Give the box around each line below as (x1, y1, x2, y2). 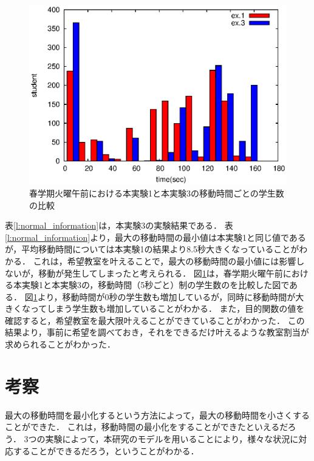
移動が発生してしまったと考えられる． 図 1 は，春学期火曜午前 (38, 266, 283, 279)
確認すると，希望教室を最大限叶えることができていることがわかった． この (5, 314, 305, 326)
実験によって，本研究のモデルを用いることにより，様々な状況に (45, 432, 299, 445)
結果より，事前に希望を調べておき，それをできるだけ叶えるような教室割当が (5, 326, 309, 338)
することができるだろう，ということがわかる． (13, 444, 199, 457)
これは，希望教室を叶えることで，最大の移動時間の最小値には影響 (33, 254, 296, 267)
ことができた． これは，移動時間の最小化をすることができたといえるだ (5, 420, 288, 433)
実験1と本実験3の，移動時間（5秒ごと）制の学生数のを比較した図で (21, 278, 290, 291)
